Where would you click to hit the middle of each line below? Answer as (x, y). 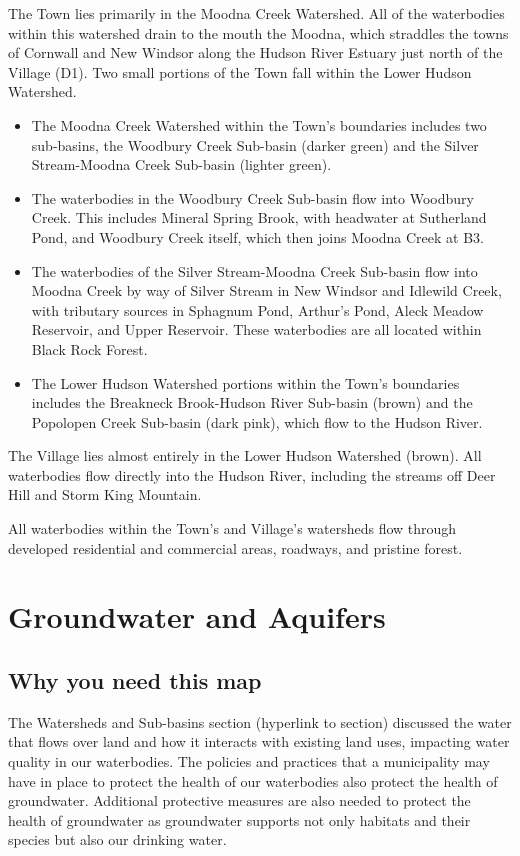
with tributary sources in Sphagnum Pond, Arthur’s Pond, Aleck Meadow (257, 309)
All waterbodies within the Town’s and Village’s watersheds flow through (232, 528)
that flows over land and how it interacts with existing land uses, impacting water (259, 741)
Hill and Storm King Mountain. (105, 494)
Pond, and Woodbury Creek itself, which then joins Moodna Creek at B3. (258, 236)
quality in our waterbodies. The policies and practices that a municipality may (249, 761)
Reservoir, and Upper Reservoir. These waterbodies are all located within (256, 329)
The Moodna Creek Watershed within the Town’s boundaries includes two (259, 124)
